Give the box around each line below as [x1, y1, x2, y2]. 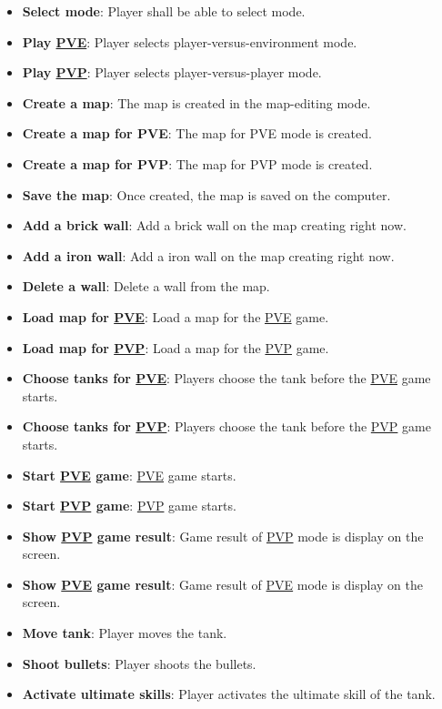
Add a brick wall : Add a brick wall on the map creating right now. [22, 216, 407, 235]
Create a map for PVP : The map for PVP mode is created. [22, 154, 373, 173]
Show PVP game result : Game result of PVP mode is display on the [22, 526, 424, 545]
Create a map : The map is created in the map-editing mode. [22, 93, 371, 112]
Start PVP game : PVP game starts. [22, 496, 236, 515]
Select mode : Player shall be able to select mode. [22, 2, 306, 20]
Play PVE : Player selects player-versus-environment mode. [22, 32, 357, 51]
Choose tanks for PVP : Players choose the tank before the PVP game [22, 417, 431, 436]
